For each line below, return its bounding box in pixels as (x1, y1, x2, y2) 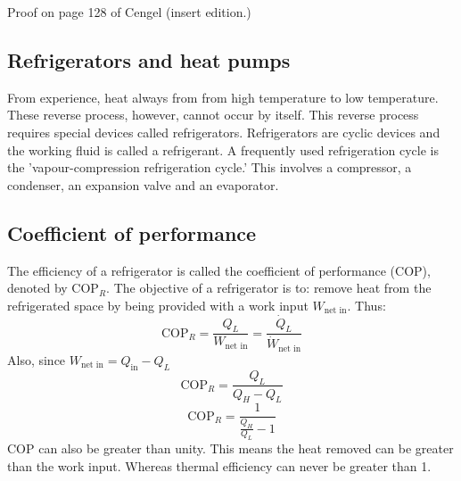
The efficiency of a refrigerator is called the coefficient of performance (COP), (7, 261, 431, 279)
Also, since (7, 350, 66, 369)
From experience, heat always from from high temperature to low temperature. (7, 87, 439, 106)
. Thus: (347, 295, 386, 314)
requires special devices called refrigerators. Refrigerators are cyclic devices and (7, 122, 440, 141)
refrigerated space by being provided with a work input (7, 295, 309, 314)
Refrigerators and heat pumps (7, 46, 291, 73)
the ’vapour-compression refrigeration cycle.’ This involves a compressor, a (7, 158, 412, 177)
